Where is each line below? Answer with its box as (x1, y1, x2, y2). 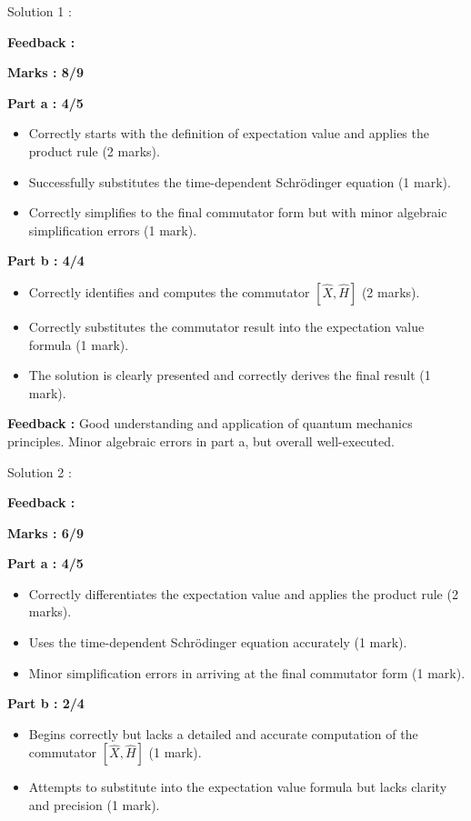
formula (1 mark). (28, 335, 129, 354)
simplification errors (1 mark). (28, 220, 197, 239)
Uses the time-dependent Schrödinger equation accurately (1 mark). (28, 633, 407, 652)
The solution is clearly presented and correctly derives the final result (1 (28, 365, 431, 385)
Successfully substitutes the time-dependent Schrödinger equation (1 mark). (28, 172, 451, 191)
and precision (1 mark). (28, 796, 160, 815)
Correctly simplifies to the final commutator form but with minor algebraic (28, 203, 447, 222)
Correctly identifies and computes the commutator (28, 282, 310, 301)
